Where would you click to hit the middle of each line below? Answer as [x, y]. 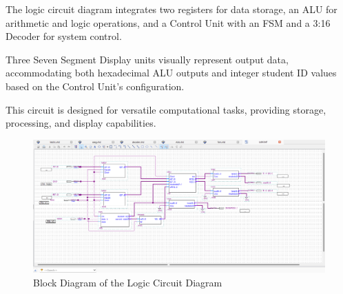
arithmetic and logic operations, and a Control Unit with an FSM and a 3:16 [168, 22]
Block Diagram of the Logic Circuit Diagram [128, 282]
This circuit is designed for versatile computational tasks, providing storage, [166, 109]
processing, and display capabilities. [81, 123]
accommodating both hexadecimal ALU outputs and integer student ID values [171, 73]
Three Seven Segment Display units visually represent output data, [147, 59]
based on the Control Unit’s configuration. [95, 86]
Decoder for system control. [64, 36]
